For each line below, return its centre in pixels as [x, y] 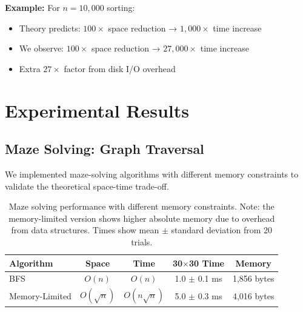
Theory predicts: [50, 28]
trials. [142, 241]
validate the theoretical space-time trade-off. [87, 186]
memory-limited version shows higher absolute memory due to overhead [142, 218]
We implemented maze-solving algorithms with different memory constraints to [152, 174]
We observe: [42, 48]
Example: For [32, 7]
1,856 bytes [253, 278]
